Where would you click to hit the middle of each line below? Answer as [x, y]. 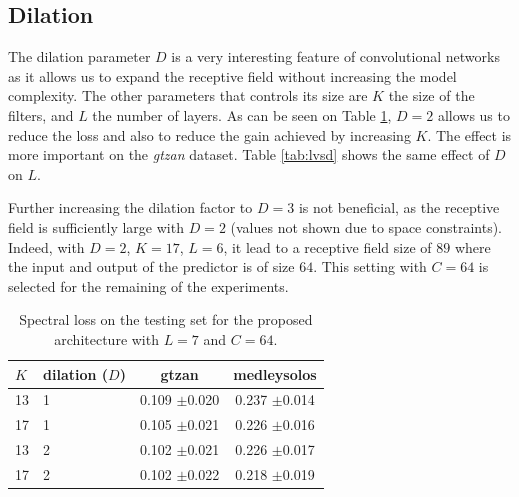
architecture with [106, 338]
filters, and [41, 114]
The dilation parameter [79, 56]
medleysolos [275, 373]
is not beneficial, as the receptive [399, 207]
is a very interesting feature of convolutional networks [335, 56]
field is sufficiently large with [96, 226]
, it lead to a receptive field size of [327, 246]
